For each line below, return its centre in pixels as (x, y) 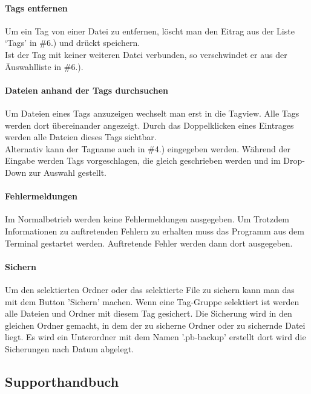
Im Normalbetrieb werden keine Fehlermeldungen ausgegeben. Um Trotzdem (147, 219)
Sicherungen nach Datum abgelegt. (69, 348)
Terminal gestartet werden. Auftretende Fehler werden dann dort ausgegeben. (149, 243)
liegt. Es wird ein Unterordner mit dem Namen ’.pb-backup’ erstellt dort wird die (155, 337)
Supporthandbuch (62, 381)
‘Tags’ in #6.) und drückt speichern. (73, 43)
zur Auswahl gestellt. (67, 172)
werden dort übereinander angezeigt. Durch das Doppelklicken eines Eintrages (149, 125)
